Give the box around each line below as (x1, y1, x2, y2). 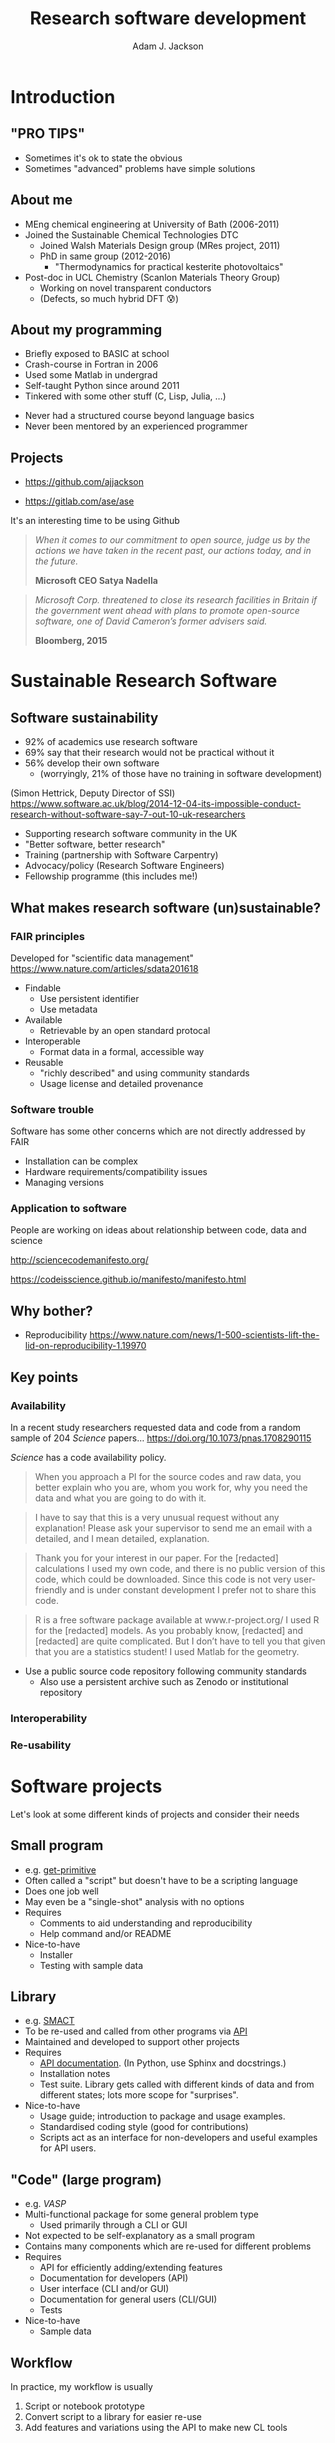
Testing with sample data (39, 1959, 144, 1971)
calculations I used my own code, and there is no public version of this (34, 1562, 326, 1574)
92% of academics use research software (24, 736, 198, 748)
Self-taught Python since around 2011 (24, 380, 180, 392)
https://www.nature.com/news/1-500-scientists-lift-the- (89, 1329, 320, 1341)
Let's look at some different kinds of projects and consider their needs (10, 1808, 300, 1820)
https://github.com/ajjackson (24, 476, 144, 488)
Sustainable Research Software (10, 670, 278, 692)
